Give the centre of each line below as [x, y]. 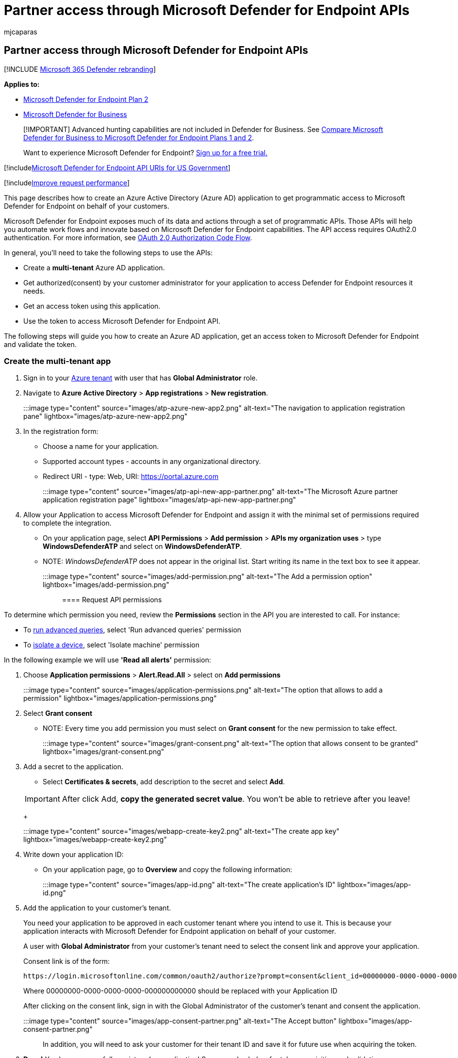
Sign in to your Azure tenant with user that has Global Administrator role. [140, 378]
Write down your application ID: [74, 855]
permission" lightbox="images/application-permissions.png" [120, 698]
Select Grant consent [58, 713]
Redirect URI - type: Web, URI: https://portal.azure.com [131, 477]
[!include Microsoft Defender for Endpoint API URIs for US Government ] [117, 167]
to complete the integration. [67, 523]
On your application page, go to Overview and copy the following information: [168, 870]
